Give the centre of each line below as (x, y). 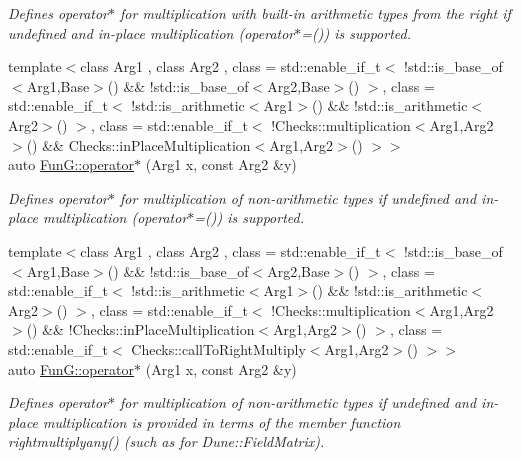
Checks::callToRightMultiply (218, 348)
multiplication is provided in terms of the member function (222, 421)
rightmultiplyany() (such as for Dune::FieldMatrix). (166, 441)
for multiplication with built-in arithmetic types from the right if (315, 13)
